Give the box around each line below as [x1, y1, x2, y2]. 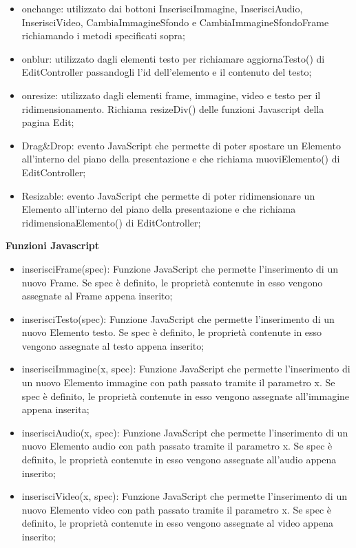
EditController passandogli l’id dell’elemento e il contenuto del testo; [21, 65, 312, 79]
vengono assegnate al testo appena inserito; [21, 338, 205, 352]
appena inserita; [21, 402, 90, 417]
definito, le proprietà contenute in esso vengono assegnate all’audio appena [21, 452, 337, 467]
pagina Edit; [21, 115, 74, 129]
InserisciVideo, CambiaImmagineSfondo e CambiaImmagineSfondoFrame [21, 14, 329, 29]
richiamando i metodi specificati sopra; [21, 28, 185, 43]
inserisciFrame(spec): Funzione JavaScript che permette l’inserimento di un [21, 261, 338, 275]
